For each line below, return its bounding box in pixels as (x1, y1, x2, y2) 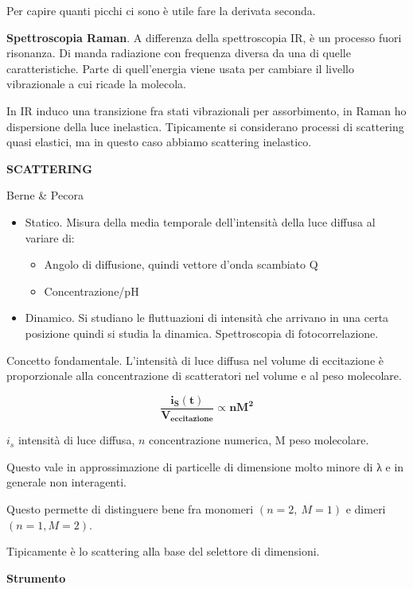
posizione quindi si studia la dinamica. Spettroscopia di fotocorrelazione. (25, 324, 379, 341)
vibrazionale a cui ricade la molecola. (6, 76, 187, 92)
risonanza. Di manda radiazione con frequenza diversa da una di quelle (6, 45, 351, 61)
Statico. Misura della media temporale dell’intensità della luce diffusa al (25, 213, 376, 230)
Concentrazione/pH (44, 282, 139, 299)
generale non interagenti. (6, 474, 127, 490)
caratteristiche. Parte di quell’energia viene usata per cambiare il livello (6, 60, 354, 76)
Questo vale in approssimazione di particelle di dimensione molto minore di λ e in (6, 458, 404, 475)
